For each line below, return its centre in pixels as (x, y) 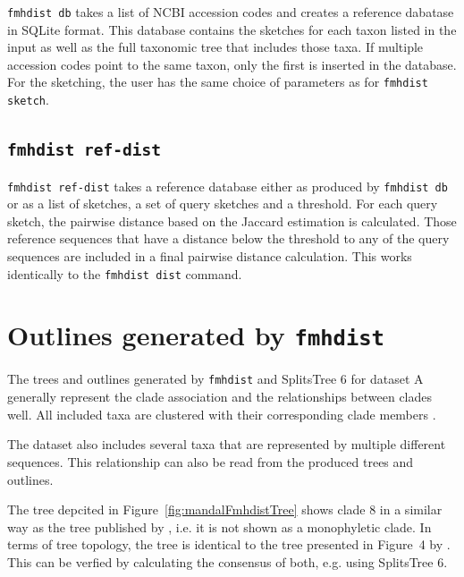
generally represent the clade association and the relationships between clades (220, 397)
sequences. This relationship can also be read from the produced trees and (211, 461)
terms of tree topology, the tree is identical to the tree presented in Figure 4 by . (229, 544)
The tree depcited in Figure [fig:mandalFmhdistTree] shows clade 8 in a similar (225, 509)
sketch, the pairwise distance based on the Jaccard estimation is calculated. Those (232, 221)
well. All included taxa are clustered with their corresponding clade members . (222, 414)
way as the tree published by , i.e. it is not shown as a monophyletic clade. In (219, 526)
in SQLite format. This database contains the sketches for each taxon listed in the (232, 29)
